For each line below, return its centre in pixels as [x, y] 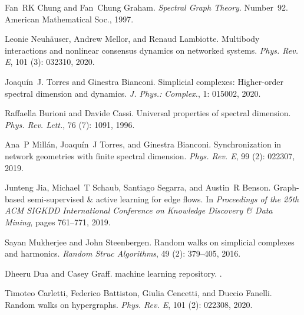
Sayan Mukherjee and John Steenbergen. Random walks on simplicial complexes [150, 242]
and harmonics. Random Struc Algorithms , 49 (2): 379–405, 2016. [123, 253]
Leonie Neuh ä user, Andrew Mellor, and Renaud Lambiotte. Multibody [132, 39]
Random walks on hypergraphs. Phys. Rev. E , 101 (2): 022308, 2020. [129, 304]
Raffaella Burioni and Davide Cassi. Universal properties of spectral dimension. [148, 113]
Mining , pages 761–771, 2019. [58, 222]
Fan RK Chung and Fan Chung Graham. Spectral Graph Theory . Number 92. [146, 7]
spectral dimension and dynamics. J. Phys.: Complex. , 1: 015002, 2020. [133, 93]
